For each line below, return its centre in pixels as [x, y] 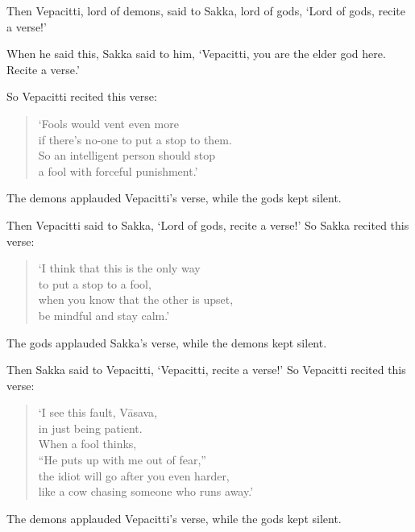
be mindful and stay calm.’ [104, 315]
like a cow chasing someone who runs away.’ [146, 491]
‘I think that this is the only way [119, 268]
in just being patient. [90, 428]
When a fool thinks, [87, 444]
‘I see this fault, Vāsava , [98, 412]
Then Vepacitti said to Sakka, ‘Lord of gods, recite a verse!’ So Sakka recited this [208, 224]
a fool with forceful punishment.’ [118, 170]
